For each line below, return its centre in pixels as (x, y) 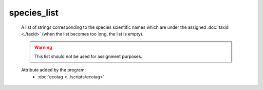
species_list (34, 13)
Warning (43, 47)
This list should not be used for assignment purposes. (88, 56)
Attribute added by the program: (54, 70)
